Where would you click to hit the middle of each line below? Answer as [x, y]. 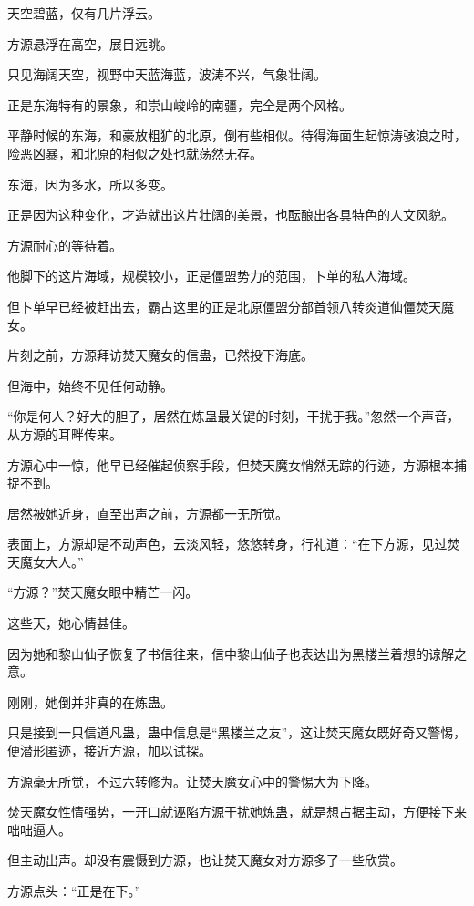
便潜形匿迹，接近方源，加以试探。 [109, 751]
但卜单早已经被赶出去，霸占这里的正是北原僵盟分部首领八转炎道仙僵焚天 [224, 306]
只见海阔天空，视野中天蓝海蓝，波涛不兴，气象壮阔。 [167, 74]
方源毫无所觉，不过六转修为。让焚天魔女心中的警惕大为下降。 [192, 781]
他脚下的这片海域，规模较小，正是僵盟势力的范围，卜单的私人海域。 [211, 276]
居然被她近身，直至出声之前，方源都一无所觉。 [148, 513]
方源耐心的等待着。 [65, 245]
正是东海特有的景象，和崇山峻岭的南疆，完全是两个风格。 [180, 104]
